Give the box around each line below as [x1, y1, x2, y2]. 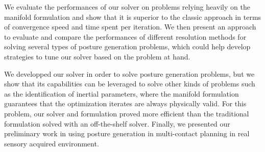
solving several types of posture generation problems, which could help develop [4, 41, 251, 52]
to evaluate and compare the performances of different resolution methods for [4, 31, 247, 42]
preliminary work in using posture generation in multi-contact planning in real [4, 128, 250, 139]
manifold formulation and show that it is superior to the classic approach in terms [4, 11, 261, 22]
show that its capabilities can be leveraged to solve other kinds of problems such [4, 78, 255, 89]
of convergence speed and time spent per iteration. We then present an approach [4, 21, 256, 32]
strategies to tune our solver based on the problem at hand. [4, 51, 190, 62]
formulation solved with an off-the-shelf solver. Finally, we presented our [4, 118, 230, 129]
